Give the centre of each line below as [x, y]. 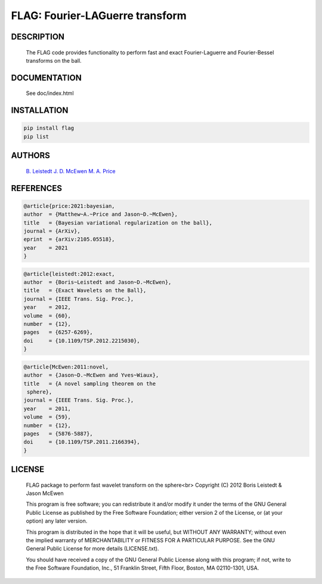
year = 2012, [47, 307]
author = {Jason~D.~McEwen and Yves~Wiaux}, [91, 375]
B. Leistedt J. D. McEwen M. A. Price [71, 171]
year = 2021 [46, 248]
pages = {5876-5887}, [58, 434]
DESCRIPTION [38, 37]
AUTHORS [31, 156]
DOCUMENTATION [46, 78]
